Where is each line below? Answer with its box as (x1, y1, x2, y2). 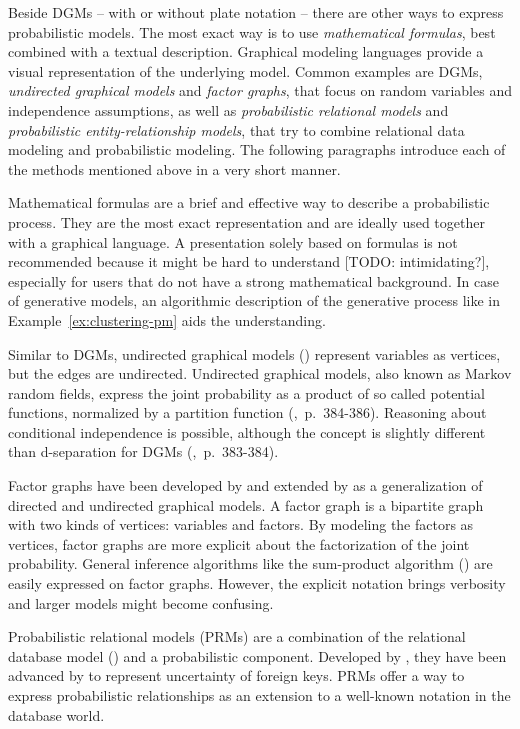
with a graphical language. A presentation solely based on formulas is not (8, 231, 458, 252)
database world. (8, 704, 105, 725)
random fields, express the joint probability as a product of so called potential (8, 382, 485, 403)
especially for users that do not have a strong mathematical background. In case (8, 270, 499, 291)
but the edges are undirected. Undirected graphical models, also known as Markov (8, 363, 512, 384)
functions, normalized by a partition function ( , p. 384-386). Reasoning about (8, 402, 487, 423)
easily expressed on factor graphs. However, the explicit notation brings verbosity (8, 573, 506, 594)
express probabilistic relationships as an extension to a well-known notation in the (8, 685, 511, 705)
